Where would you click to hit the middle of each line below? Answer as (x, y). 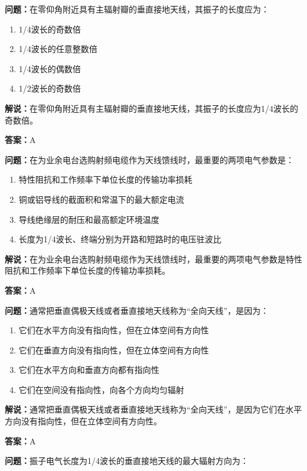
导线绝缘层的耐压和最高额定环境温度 (89, 219)
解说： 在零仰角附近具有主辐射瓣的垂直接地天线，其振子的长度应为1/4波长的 (151, 108)
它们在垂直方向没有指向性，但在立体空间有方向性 (114, 350)
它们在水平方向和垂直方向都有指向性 (89, 370)
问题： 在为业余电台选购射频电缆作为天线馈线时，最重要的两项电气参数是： (149, 159)
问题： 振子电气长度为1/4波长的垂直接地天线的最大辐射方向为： (127, 461)
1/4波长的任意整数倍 (58, 49)
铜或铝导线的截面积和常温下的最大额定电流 (101, 199)
